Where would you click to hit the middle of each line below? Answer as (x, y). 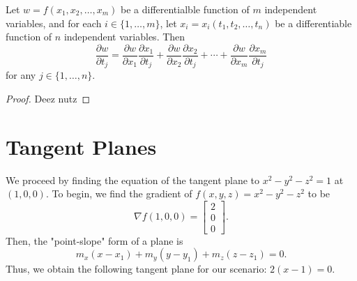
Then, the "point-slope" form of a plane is (94, 240)
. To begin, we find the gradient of (119, 193)
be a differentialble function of (185, 9)
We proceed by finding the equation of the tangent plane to (133, 180)
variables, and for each (54, 23)
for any (21, 75)
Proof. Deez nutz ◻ (48, 98)
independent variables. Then (124, 37)
